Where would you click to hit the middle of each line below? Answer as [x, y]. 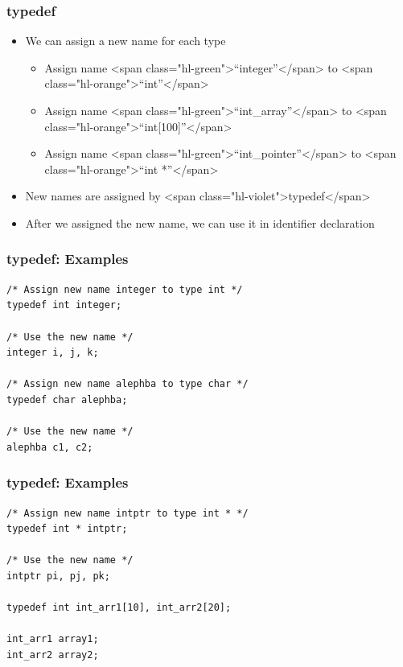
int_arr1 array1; [53, 639]
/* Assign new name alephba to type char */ [127, 384]
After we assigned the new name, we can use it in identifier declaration [200, 222]
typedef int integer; [64, 305]
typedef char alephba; [67, 399]
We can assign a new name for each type [125, 41]
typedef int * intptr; [67, 529]
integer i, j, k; [53, 353]
